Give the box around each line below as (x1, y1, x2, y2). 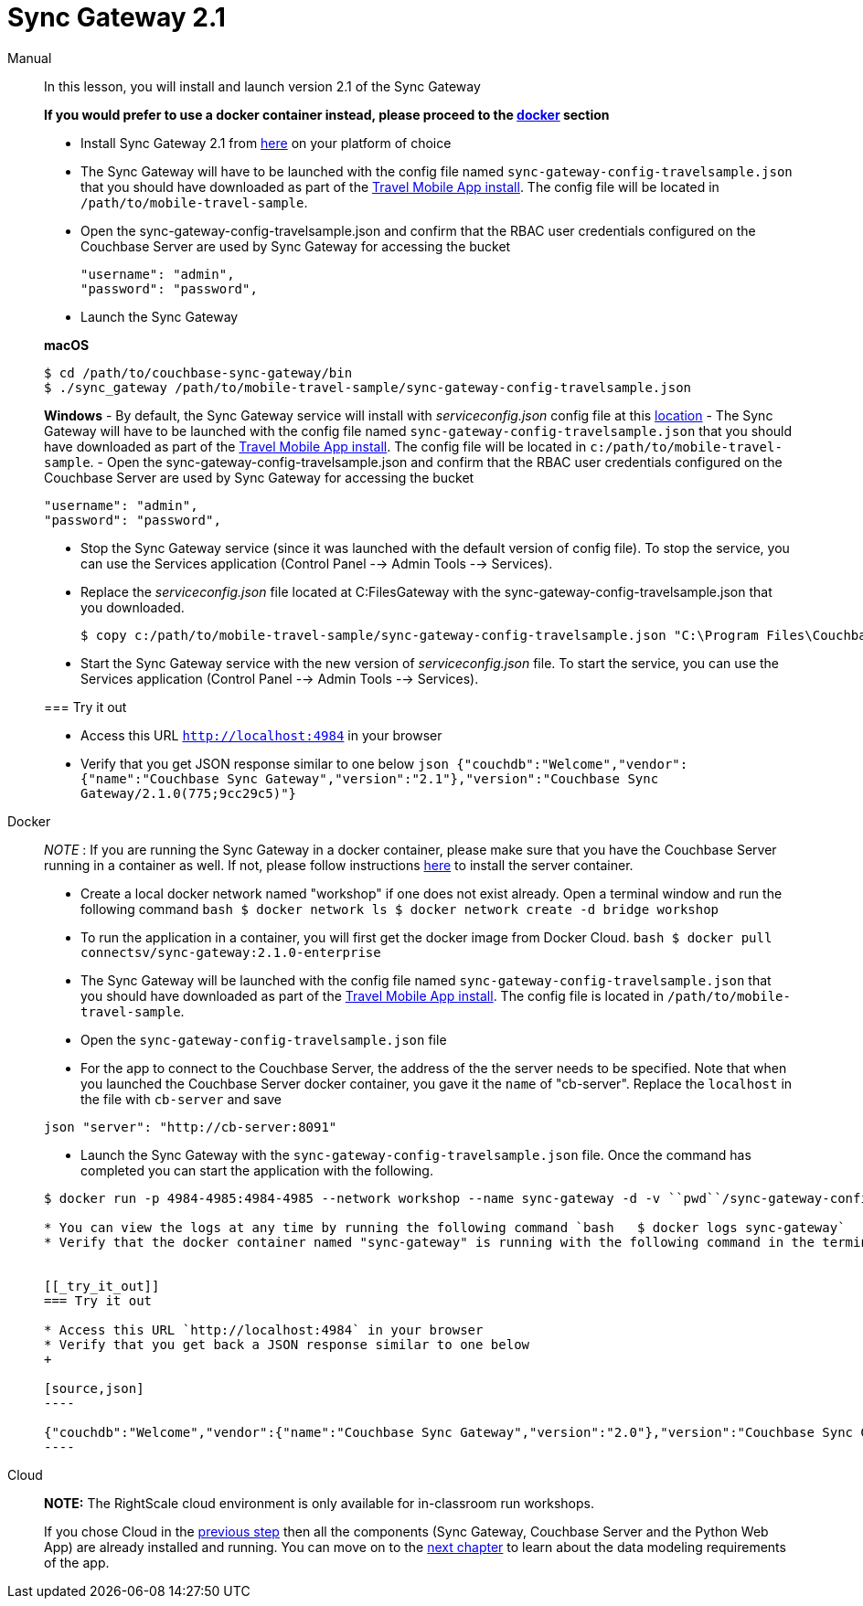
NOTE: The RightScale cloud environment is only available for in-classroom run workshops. (44, 1494, 594, 1511)
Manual (7, 49, 52, 66)
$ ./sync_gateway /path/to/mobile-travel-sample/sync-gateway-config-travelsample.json (44, 379, 692, 395)
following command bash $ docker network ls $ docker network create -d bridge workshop (80, 900, 719, 917)
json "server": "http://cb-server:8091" (44, 1119, 337, 1134)
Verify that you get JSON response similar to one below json (80, 755, 449, 771)
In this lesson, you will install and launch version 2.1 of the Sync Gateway (44, 78, 481, 94)
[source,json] (44, 1380, 144, 1396)
